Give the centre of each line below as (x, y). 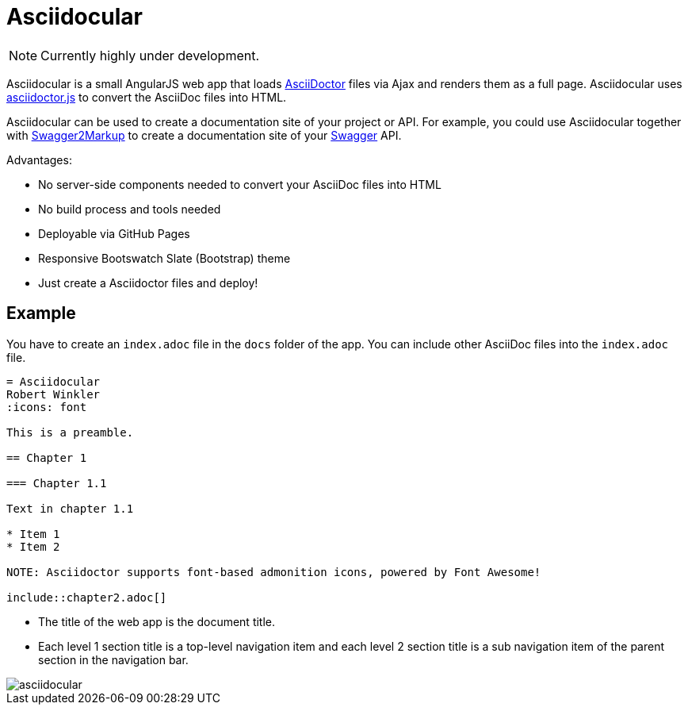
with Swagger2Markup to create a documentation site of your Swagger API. (204, 135)
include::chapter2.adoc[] (87, 597)
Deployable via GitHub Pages (114, 233)
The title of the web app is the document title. (157, 621)
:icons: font (47, 407)
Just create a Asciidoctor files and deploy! (148, 282)
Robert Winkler (54, 394)
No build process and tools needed (130, 209)
